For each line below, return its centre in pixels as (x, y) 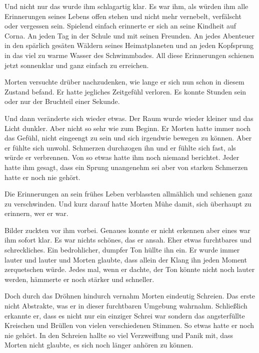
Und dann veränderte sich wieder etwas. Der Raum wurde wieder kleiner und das (129, 118)
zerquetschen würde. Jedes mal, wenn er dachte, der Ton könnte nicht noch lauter (130, 269)
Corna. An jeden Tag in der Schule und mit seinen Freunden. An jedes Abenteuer (129, 35)
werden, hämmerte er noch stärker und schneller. (79, 279)
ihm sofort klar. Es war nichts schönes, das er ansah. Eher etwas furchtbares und (128, 240)
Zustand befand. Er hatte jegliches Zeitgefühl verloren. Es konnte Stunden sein (125, 91)
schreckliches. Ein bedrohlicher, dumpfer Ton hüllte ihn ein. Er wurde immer (122, 250)
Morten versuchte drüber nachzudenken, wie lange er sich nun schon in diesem (124, 82)
